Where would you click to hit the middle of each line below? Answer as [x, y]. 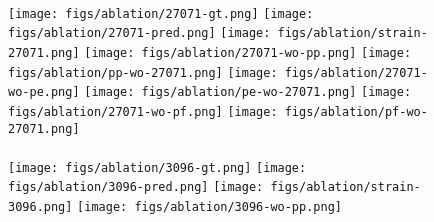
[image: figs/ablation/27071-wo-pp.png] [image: [248, 52]
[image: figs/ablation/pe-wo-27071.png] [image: [248, 92]
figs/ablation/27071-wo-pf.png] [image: [143, 111]
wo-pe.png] [44, 92]
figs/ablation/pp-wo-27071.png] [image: [143, 72]
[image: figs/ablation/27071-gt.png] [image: [161, 13]
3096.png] [40, 207]
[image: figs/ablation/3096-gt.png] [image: [157, 167]
